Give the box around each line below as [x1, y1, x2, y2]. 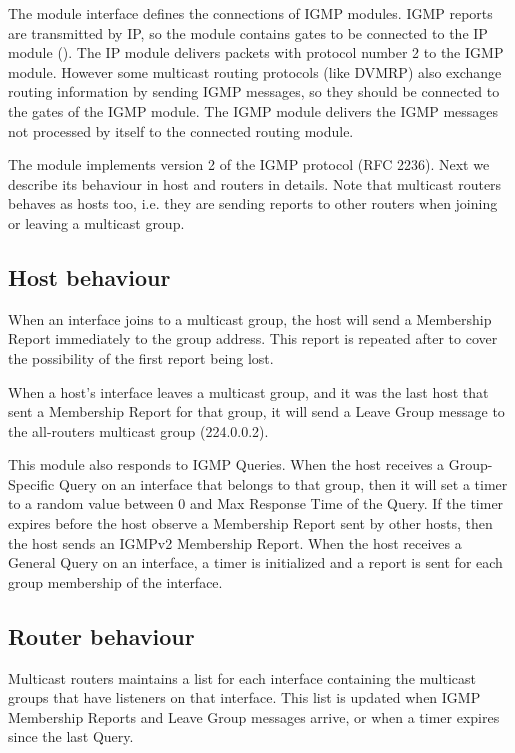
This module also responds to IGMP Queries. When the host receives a [8, 454, 445, 475]
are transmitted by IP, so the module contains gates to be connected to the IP [8, 22, 488, 43]
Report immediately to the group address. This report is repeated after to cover [8, 328, 498, 349]
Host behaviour [8, 261, 171, 292]
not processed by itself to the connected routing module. [8, 120, 354, 141]
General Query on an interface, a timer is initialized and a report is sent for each [8, 552, 503, 573]
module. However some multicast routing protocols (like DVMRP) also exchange [8, 61, 502, 82]
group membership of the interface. [8, 571, 223, 592]
